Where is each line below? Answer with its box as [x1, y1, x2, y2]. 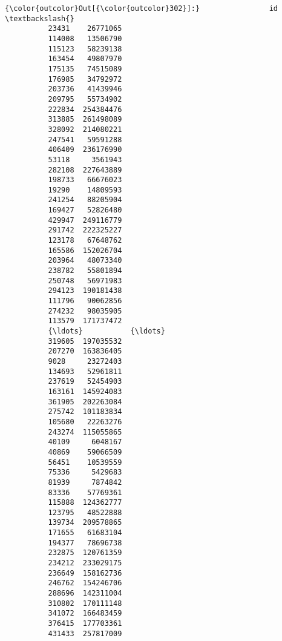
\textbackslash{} [5, 14, 74, 23]
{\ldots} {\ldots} [48, 327, 165, 335]
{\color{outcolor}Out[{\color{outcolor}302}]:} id [5, 4, 278, 13]
